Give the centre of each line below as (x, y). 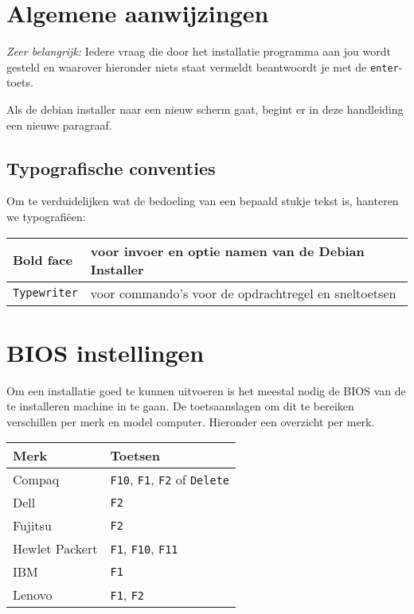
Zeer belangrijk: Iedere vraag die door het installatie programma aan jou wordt (199, 51)
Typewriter (45, 293)
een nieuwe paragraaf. (59, 124)
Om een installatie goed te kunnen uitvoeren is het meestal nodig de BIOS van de (206, 390)
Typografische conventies (111, 167)
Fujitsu (32, 526)
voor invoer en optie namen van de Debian (227, 251)
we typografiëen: (46, 216)
